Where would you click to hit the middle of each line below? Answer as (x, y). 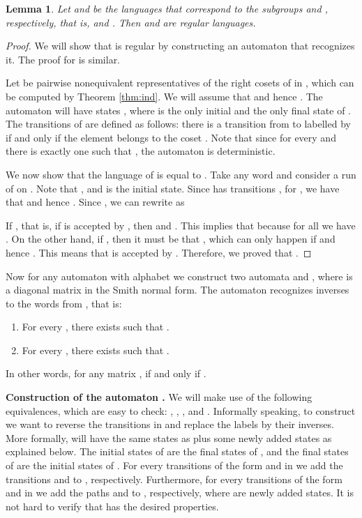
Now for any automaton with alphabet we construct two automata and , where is (179, 276)
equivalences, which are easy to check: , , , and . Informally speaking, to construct (181, 410)
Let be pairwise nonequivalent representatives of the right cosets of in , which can (180, 83)
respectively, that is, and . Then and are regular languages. (131, 22)
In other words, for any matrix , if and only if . (106, 373)
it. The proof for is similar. (63, 59)
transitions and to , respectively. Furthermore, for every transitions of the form (174, 479)
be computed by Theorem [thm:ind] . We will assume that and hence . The (164, 96)
